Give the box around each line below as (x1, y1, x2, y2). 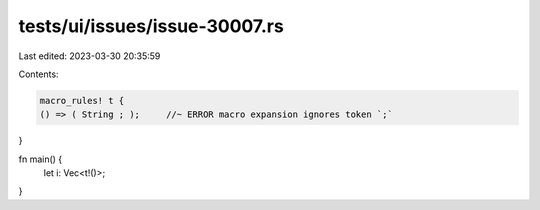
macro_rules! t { (39, 95, 125, 106)
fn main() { (18, 153, 63, 165)
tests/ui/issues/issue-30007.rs (18, 15, 284, 37)
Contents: (18, 68, 59, 80)
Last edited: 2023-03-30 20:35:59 (18, 50, 161, 62)
